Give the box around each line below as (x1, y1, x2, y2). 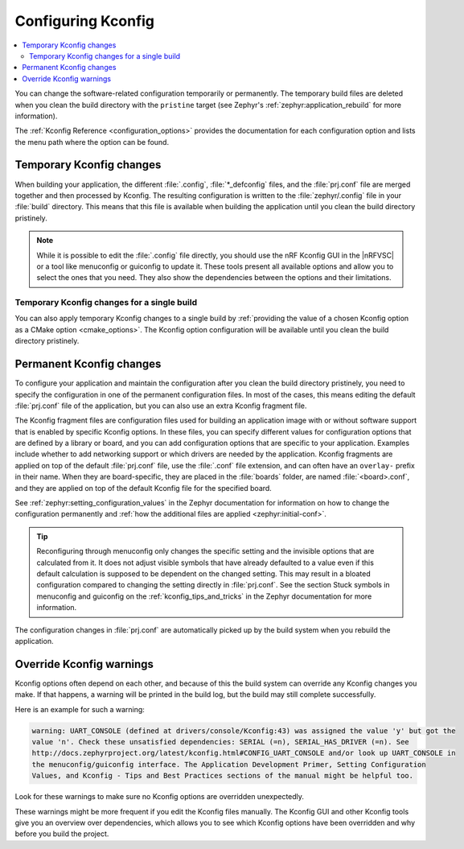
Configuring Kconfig (14, 12, 155, 30)
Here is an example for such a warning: (14, 704, 145, 714)
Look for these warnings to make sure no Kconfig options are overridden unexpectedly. (14, 792, 305, 802)
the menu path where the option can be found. (14, 137, 169, 146)
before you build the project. (14, 829, 109, 839)
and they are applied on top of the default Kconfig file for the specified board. (14, 483, 273, 493)
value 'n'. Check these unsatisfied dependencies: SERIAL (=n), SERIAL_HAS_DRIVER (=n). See (31, 737, 409, 747)
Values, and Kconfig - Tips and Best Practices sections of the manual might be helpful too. (31, 771, 414, 781)
